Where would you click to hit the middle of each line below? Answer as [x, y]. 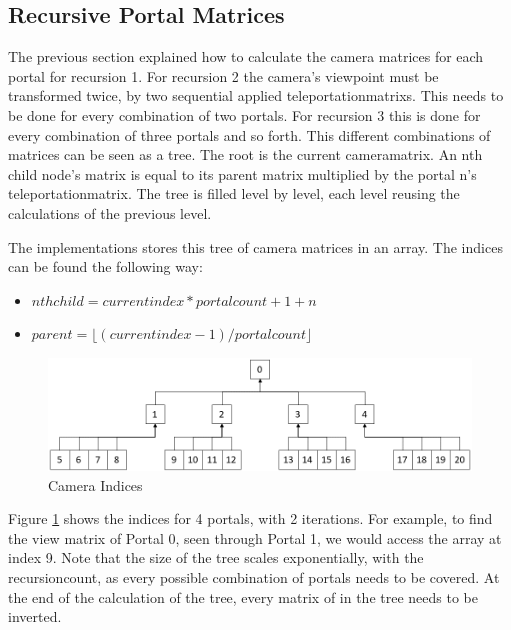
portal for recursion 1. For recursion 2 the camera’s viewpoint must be [223, 75]
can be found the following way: [105, 266]
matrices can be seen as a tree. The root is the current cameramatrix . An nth [245, 154]
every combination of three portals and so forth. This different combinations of [249, 134]
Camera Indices [95, 484]
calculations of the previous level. [110, 212]
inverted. [35, 616]
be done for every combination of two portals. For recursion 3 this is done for [244, 114]
